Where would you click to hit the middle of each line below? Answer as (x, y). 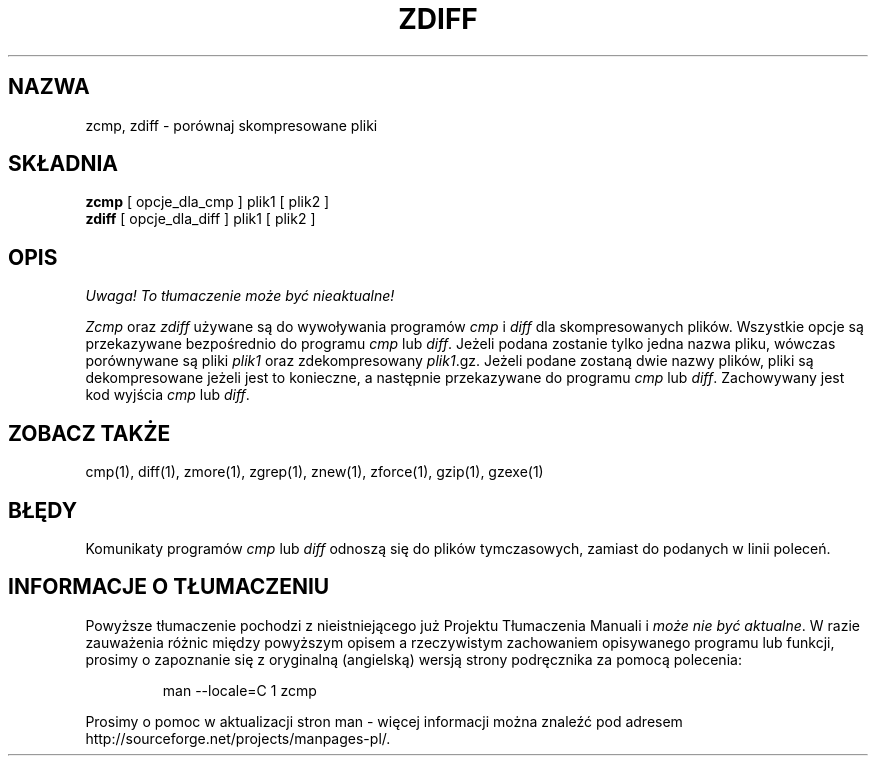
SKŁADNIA (63, 164)
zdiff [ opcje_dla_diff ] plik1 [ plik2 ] (200, 219)
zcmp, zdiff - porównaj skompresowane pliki (231, 125)
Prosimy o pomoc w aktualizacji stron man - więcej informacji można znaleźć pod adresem (384, 721)
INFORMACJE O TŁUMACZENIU (169, 587)
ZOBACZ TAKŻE (89, 433)
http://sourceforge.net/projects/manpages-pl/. (238, 738)
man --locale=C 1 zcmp (239, 690)
